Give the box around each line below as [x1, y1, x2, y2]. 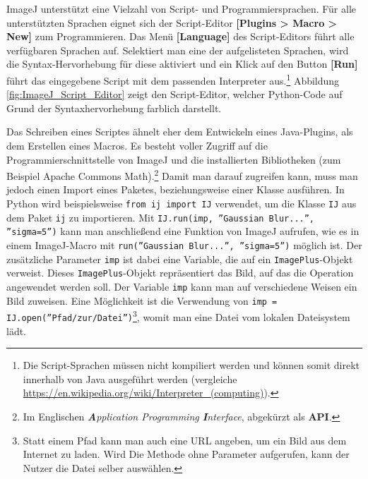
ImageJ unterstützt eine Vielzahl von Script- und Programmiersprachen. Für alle [6, 1, 357, 16]
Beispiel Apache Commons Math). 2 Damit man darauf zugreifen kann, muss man [6, 166, 358, 183]
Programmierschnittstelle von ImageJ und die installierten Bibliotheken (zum [6, 152, 341, 166]
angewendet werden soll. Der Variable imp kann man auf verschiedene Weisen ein [6, 279, 357, 293]
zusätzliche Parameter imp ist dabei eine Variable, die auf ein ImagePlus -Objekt [6, 251, 353, 266]
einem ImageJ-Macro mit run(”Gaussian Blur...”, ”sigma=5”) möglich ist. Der [6, 238, 362, 252]
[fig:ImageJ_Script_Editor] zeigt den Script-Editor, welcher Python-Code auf [6, 87, 343, 102]
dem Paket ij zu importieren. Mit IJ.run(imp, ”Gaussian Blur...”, [6, 210, 315, 224]
